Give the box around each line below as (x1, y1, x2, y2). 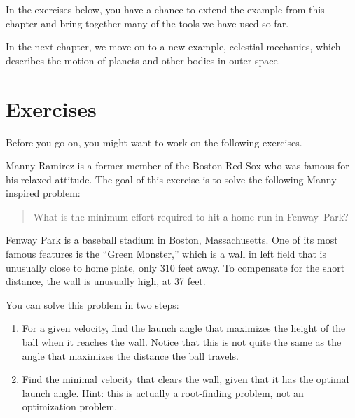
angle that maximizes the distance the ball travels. (22, 348, 239, 363)
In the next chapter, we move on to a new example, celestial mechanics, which (6, 39, 341, 54)
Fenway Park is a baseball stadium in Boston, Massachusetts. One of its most (6, 232, 338, 247)
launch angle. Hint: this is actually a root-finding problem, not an (22, 385, 304, 400)
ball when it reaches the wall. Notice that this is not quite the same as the (22, 335, 342, 349)
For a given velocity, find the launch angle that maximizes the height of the (22, 321, 346, 335)
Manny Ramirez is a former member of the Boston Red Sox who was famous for (6, 158, 349, 173)
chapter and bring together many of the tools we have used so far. (6, 15, 289, 30)
